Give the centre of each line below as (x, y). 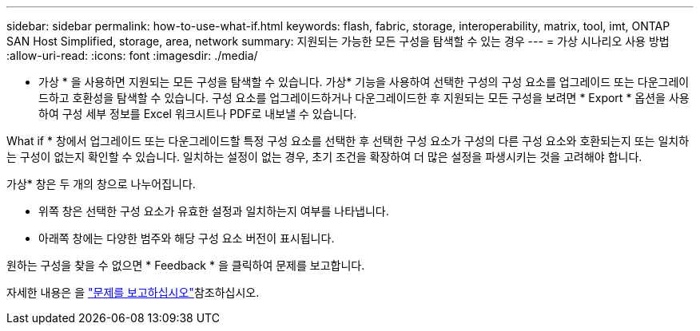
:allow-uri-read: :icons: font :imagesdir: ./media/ (132, 55)
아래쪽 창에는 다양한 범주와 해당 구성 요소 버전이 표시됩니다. (187, 238)
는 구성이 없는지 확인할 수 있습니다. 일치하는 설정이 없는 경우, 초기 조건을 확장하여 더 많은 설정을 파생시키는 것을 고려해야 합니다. (324, 157)
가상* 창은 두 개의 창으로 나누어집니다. (101, 184)
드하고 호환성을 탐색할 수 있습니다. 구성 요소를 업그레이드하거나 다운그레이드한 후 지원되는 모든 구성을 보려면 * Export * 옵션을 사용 (364, 98)
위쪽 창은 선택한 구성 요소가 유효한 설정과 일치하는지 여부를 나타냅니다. (214, 211)
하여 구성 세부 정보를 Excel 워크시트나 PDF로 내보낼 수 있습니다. (198, 114)
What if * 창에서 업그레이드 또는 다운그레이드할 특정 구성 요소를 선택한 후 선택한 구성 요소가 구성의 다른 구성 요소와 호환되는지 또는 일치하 (348, 141)
